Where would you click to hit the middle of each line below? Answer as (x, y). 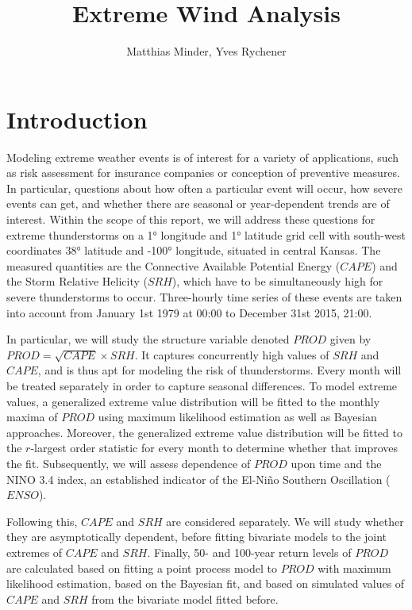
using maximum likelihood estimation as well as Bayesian (237, 417)
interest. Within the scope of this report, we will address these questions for (191, 219)
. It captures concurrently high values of (232, 354)
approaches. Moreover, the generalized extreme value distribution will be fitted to (204, 432)
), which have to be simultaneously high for (277, 281)
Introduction (77, 119)
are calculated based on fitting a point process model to (142, 568)
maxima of (32, 417)
